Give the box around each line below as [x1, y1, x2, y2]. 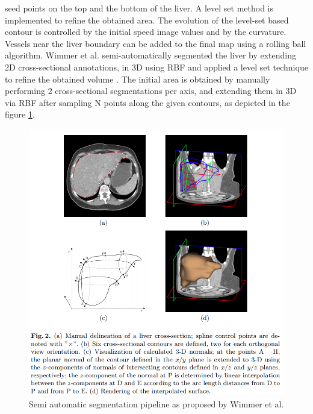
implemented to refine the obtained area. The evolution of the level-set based [5, 13, 289, 26]
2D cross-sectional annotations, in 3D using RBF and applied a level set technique [5, 60, 308, 73]
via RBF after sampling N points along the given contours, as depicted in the [5, 96, 290, 108]
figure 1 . [5, 108, 35, 121]
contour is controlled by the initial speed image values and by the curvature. [5, 25, 287, 38]
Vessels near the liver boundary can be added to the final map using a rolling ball [5, 37, 306, 49]
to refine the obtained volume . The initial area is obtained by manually [5, 72, 270, 85]
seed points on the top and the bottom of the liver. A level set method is [5, 2, 273, 14]
